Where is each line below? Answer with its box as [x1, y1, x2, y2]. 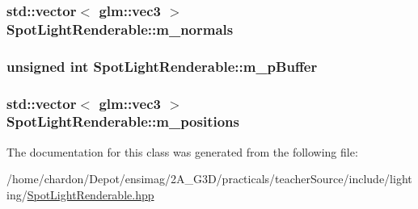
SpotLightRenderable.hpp [27, 186, 154, 203]
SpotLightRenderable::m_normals [6, 19, 234, 39]
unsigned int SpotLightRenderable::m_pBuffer [6, 56, 318, 76]
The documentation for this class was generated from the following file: [6, 143, 358, 160]
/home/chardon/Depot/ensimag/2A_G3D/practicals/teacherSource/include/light [6, 170, 412, 187]
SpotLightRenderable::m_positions [6, 111, 239, 132]
